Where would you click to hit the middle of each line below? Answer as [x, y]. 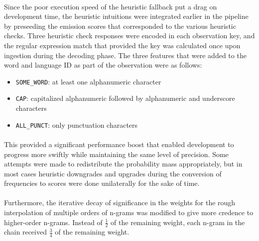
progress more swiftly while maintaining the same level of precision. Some [116, 154]
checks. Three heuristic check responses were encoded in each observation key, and [129, 36]
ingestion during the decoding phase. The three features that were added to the [125, 55]
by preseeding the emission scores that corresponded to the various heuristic [120, 26]
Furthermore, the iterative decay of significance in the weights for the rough [120, 202]
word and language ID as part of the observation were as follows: [103, 65]
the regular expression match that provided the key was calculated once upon [122, 45]
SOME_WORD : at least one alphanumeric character [88, 81]
